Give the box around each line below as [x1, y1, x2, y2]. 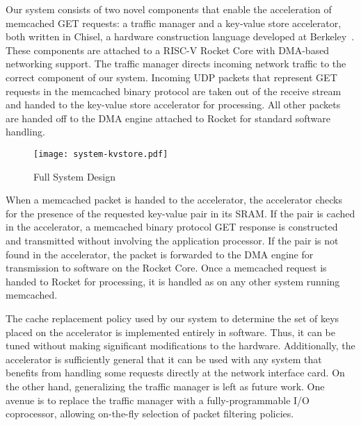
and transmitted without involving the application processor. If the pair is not [6, 233, 339, 247]
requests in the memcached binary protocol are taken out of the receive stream [6, 83, 342, 98]
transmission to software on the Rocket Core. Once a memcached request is [6, 260, 327, 275]
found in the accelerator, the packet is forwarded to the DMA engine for [6, 247, 314, 261]
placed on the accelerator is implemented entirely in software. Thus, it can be [6, 324, 336, 339]
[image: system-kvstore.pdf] [33, 149, 168, 159]
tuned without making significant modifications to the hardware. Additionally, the [6, 338, 355, 353]
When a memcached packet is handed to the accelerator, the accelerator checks [6, 192, 342, 207]
